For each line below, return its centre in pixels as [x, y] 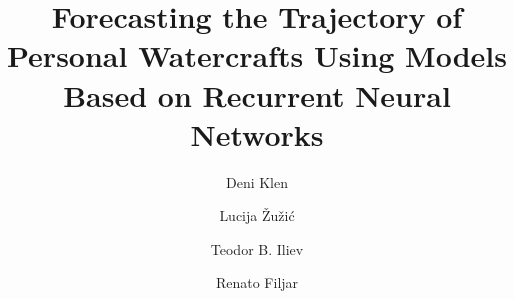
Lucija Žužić [257, 215]
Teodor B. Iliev [257, 248]
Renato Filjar [257, 282]
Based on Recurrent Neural [257, 94]
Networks [257, 133]
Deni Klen [257, 181]
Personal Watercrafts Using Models [257, 55]
